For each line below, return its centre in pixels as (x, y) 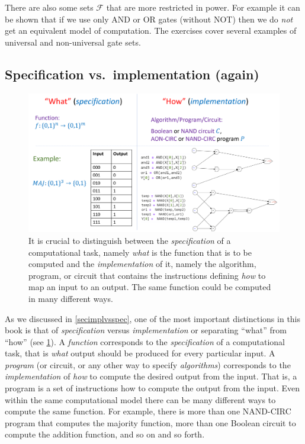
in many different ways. (71, 298)
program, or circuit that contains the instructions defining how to (147, 275)
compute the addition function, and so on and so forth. (105, 434)
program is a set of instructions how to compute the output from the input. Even (152, 388)
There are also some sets (49, 7)
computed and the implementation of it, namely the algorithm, (142, 264)
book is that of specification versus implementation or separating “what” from (146, 330)
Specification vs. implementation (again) (132, 74)
